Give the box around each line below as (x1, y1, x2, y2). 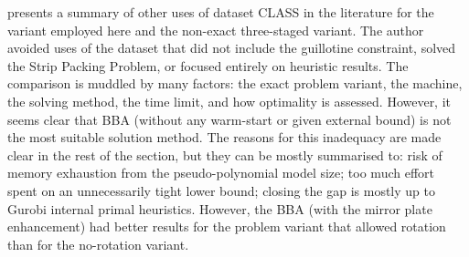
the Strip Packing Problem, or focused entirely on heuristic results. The (7, 56, 409, 75)
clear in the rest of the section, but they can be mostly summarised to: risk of (7, 145, 442, 164)
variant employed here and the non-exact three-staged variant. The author (7, 20, 424, 39)
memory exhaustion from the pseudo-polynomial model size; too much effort (7, 163, 434, 182)
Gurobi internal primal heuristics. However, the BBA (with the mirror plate (7, 199, 432, 218)
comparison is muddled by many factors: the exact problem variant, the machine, (7, 74, 463, 93)
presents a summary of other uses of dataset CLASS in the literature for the (7, 3, 434, 21)
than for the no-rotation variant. (7, 234, 189, 253)
